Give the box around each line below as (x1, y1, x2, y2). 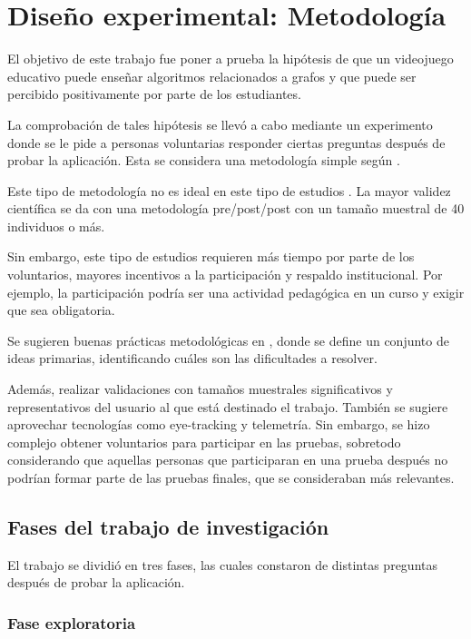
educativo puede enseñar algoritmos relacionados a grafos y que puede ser (7, 66, 417, 85)
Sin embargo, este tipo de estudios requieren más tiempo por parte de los (7, 247, 415, 266)
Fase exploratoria (7, 611, 136, 634)
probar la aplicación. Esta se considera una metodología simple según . (7, 151, 400, 170)
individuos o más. (7, 216, 105, 235)
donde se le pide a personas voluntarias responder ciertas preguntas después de (7, 133, 446, 152)
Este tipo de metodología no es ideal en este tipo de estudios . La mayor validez (7, 181, 451, 200)
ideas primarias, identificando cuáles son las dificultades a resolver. (7, 349, 378, 368)
